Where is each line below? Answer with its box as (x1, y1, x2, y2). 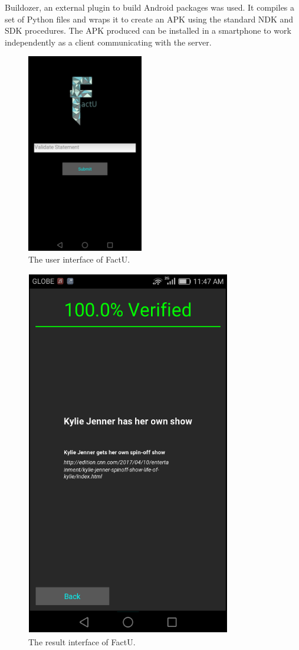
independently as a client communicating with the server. (5, 35, 212, 48)
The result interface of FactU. (28, 636, 136, 648)
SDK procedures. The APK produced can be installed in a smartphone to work (5, 24, 291, 37)
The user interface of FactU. (28, 253, 130, 265)
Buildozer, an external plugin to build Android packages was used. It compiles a (5, 1, 295, 13)
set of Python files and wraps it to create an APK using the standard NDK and (5, 12, 294, 25)
